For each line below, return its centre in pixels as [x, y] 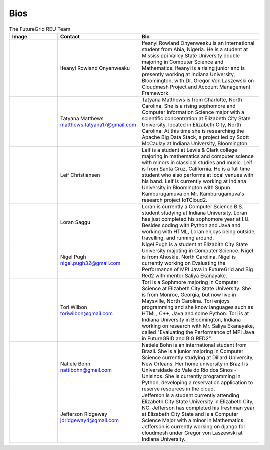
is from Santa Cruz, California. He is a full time [196, 169]
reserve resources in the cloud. [178, 389]
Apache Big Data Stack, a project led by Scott [195, 137]
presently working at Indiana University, [188, 74]
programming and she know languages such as [198, 307]
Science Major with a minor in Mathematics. [193, 420]
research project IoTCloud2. [175, 200]
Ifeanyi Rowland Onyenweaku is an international [198, 43]
